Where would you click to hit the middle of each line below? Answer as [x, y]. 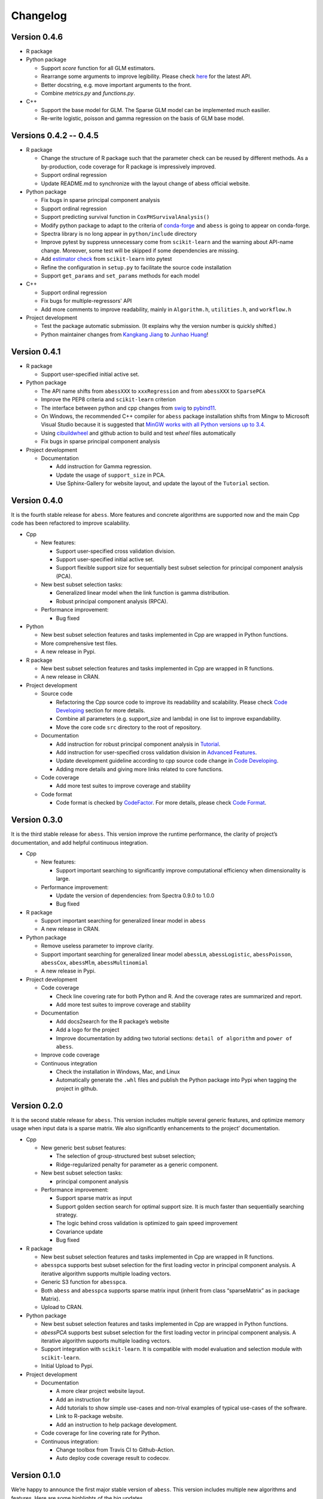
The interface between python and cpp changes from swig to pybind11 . [129, 408]
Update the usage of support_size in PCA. [111, 475]
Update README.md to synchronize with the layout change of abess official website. [146, 183]
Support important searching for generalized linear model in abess [123, 921]
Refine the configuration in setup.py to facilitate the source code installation [136, 267]
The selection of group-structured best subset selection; [126, 1156]
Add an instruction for [83, 1399]
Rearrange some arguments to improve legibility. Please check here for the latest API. [146, 76]
